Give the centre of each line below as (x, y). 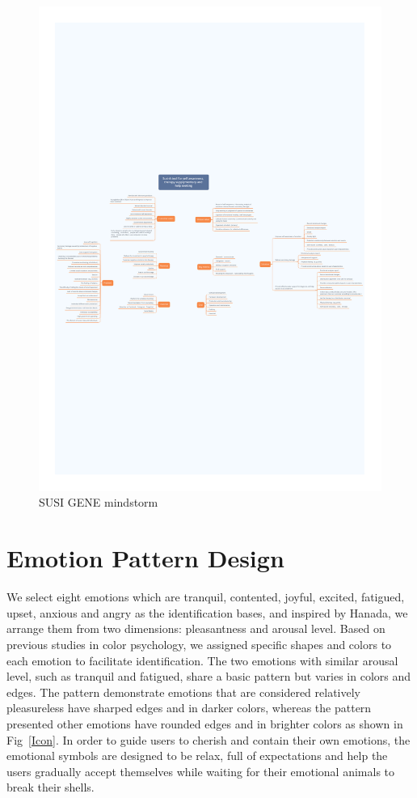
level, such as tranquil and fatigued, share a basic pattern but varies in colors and (209, 676)
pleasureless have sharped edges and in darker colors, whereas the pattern (189, 708)
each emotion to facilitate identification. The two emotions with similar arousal (202, 660)
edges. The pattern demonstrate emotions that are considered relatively (183, 692)
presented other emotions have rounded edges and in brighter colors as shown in (205, 723)
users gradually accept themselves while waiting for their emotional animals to (201, 771)
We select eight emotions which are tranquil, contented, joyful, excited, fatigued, (206, 597)
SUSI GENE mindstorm (99, 502)
